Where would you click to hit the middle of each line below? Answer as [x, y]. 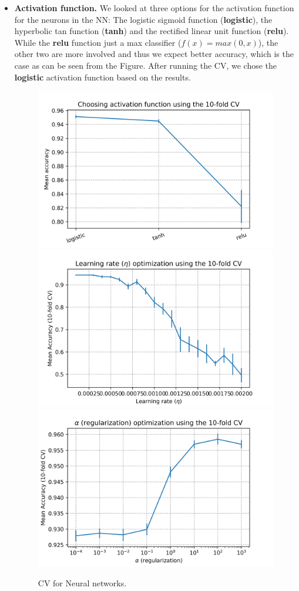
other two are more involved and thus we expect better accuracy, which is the [154, 54]
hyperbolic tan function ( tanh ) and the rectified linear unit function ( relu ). [152, 31]
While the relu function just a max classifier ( [98, 42]
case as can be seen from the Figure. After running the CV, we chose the [146, 65]
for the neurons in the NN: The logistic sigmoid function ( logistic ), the [143, 19]
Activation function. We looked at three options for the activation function [154, 8]
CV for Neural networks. [82, 582]
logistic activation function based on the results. [103, 77]
